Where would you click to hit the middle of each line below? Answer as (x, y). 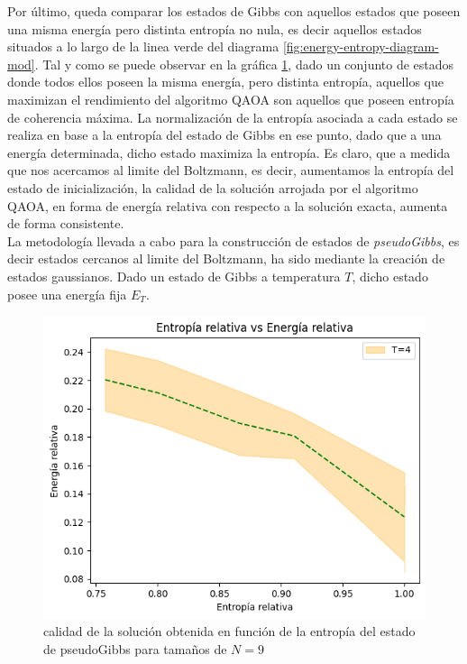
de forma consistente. (66, 223)
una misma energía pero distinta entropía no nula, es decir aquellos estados (215, 28)
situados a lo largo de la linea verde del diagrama (143, 46)
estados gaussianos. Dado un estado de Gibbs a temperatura (174, 276)
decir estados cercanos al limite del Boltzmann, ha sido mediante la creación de (226, 258)
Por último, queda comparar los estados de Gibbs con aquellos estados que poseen (234, 11)
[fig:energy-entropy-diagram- (361, 46)
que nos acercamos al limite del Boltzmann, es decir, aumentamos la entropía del (231, 170)
